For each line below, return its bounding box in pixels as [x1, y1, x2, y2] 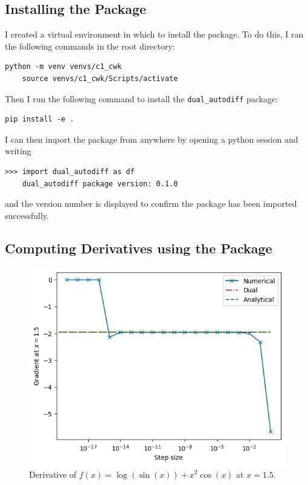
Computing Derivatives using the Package [5, 238, 272, 257]
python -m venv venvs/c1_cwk [5, 62, 122, 71]
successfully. [5, 209, 49, 221]
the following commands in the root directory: [5, 39, 175, 52]
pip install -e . [5, 115, 74, 124]
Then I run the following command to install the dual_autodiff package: [5, 92, 278, 105]
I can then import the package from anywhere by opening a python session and [5, 132, 298, 145]
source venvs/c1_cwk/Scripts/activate [22, 74, 178, 83]
